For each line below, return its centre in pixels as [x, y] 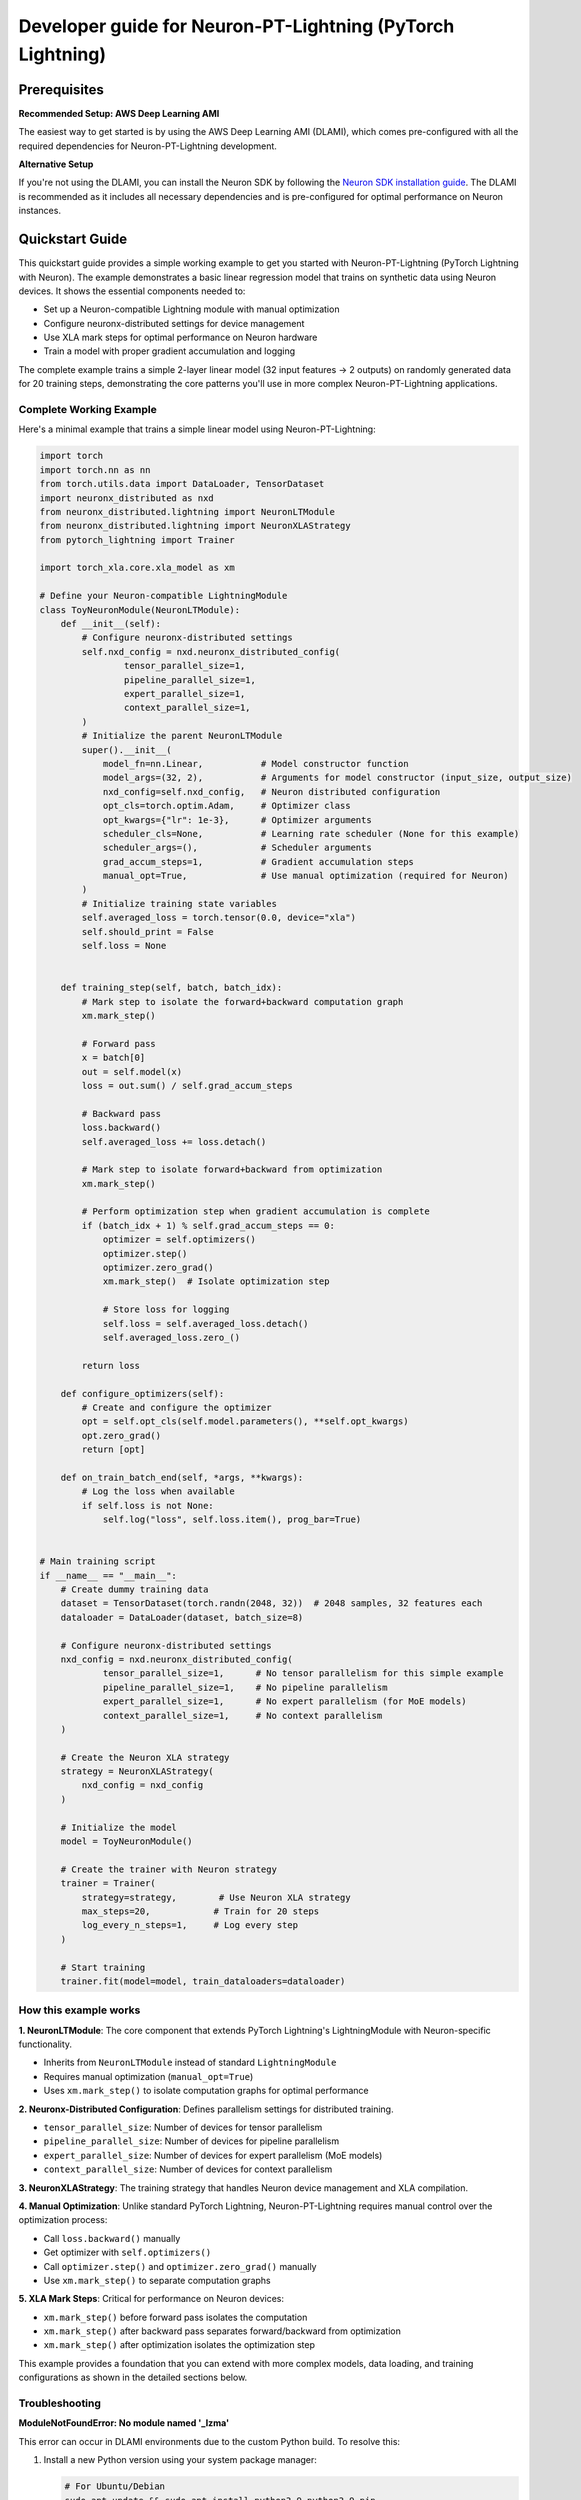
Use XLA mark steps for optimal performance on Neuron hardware [180, 337]
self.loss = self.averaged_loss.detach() [205, 1323]
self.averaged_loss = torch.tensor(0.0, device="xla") [219, 918]
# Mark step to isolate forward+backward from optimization [232, 1169]
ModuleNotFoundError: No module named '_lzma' [124, 2423]
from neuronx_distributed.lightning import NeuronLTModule [187, 511]
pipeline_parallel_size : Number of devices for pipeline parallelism [191, 2141]
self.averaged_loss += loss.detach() [174, 1141]
